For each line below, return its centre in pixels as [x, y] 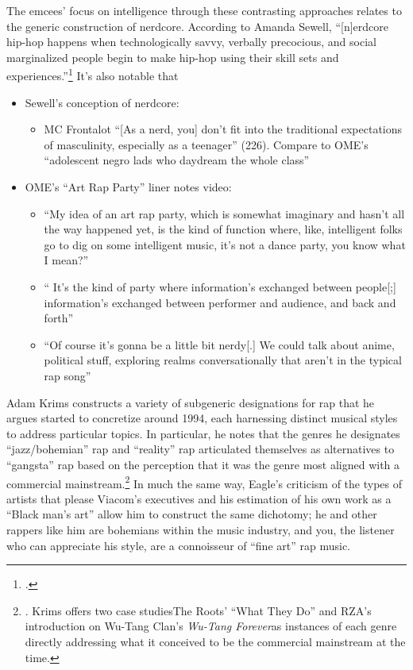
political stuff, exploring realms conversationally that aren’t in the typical [223, 360]
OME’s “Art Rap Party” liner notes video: [128, 187]
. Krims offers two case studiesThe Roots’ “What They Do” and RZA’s [198, 610]
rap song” [68, 375]
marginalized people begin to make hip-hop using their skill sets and [173, 57]
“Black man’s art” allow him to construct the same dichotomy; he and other [192, 514]
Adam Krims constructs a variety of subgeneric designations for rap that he [191, 402]
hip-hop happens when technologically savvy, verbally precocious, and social [191, 42]
